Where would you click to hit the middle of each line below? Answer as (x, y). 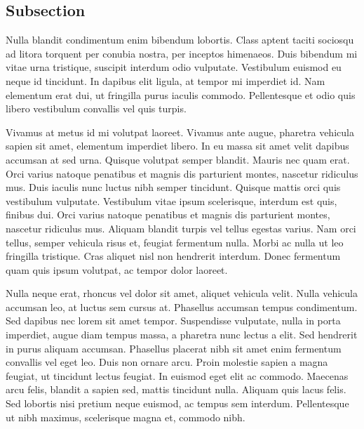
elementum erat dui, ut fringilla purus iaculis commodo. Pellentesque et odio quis (181, 94)
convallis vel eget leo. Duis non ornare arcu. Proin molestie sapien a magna (167, 362)
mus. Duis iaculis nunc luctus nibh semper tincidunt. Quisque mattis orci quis (173, 187)
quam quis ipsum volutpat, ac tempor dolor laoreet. (117, 269)
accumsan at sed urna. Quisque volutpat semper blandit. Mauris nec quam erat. (178, 159)
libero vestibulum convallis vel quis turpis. (96, 108)
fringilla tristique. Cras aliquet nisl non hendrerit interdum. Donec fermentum (173, 256)
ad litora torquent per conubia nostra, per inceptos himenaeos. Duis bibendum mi (182, 53)
